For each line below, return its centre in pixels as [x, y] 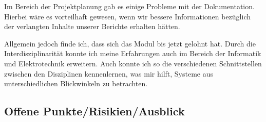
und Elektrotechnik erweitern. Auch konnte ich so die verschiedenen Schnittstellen [133, 63]
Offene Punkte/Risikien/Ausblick [94, 111]
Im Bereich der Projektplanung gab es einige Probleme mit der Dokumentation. [129, 6]
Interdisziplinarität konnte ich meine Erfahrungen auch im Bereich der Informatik [133, 53]
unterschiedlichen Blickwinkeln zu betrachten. [76, 83]
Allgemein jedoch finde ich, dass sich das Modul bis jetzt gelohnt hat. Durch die [130, 43]
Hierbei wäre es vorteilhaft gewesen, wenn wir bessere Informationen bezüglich [128, 16]
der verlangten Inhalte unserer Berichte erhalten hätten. [92, 26]
